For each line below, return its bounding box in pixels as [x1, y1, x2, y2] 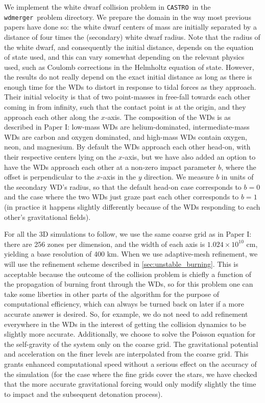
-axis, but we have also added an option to [122, 152, 256, 162]
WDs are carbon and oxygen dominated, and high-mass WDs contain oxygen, [4, 131, 248, 142]
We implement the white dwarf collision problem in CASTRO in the [4, 2, 211, 12]
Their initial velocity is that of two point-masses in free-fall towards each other [4, 91, 251, 102]
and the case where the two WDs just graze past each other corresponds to [4, 191, 239, 202]
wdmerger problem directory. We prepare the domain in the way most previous [4, 11, 251, 22]
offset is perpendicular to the [4, 171, 94, 182]
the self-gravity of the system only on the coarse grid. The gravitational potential [4, 338, 258, 349]
